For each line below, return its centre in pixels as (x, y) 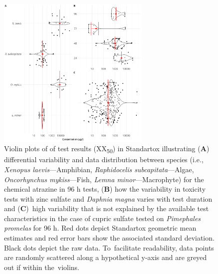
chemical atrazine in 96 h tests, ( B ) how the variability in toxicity (105, 189)
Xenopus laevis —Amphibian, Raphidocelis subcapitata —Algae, (99, 169)
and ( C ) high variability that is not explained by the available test (107, 208)
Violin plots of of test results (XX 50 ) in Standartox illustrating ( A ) (107, 149)
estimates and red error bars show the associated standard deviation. (109, 238)
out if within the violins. (42, 267)
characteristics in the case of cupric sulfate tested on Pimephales (103, 218)
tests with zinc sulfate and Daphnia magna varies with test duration (108, 198)
